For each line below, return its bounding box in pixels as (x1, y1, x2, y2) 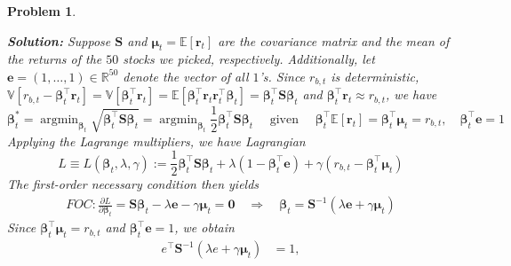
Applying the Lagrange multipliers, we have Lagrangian (7, 131, 306, 150)
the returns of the (7, 50, 102, 68)
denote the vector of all (123, 66, 249, 85)
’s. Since (259, 66, 306, 85)
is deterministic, (331, 66, 419, 85)
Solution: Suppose (7, 31, 111, 50)
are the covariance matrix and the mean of (218, 31, 450, 50)
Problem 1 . (7, 2, 76, 20)
